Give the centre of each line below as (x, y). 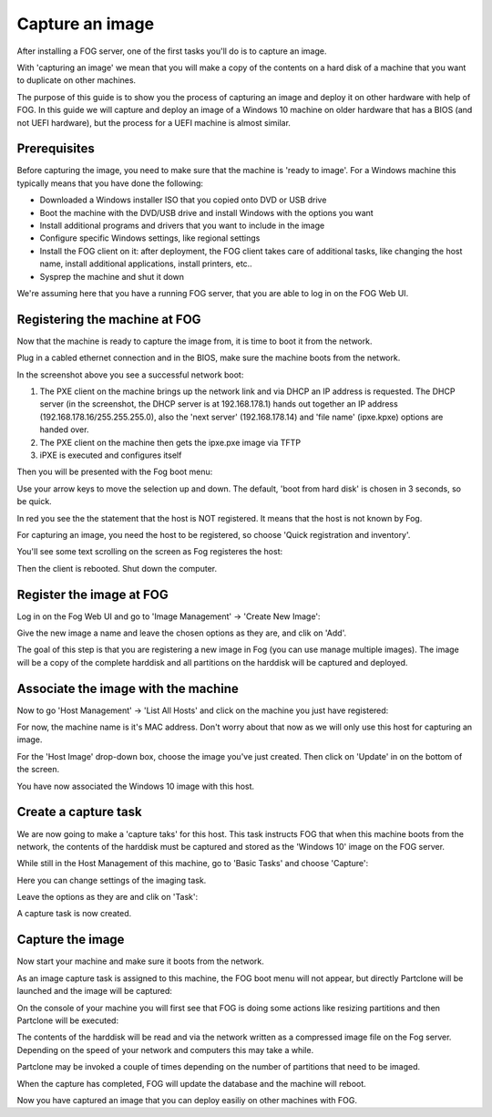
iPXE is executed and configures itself (111, 455)
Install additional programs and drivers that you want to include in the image (182, 225)
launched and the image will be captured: (95, 991)
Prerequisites (56, 149)
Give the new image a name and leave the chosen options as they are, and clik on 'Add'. (181, 633)
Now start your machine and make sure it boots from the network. (140, 961)
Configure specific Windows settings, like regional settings (150, 238)
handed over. (64, 429)
